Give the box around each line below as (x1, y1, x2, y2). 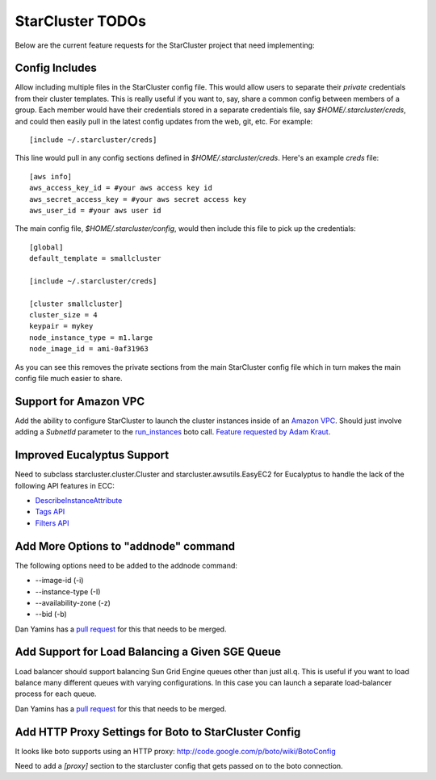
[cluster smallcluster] (29, 299, 124, 308)
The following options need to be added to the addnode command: (15, 560, 238, 570)
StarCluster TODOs (15, 12, 147, 30)
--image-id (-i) (35, 576, 84, 585)
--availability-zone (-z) (35, 598, 111, 607)
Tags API (35, 507, 65, 517)
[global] (29, 242, 64, 252)
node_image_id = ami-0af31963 (29, 344, 149, 354)
